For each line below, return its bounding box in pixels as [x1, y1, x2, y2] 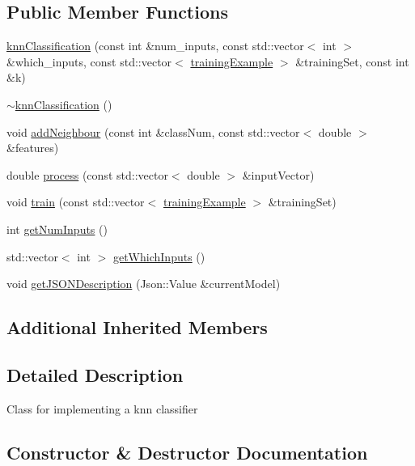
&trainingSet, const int [295, 53, 409, 70]
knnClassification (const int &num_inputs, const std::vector [6, 37, 304, 54]
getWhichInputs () [112, 248, 205, 265]
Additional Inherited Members [6, 315, 268, 340]
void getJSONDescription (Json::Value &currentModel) [6, 275, 281, 292]
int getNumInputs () [6, 220, 108, 237]
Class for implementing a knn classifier [6, 400, 198, 417]
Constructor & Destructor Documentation [6, 439, 368, 464]
